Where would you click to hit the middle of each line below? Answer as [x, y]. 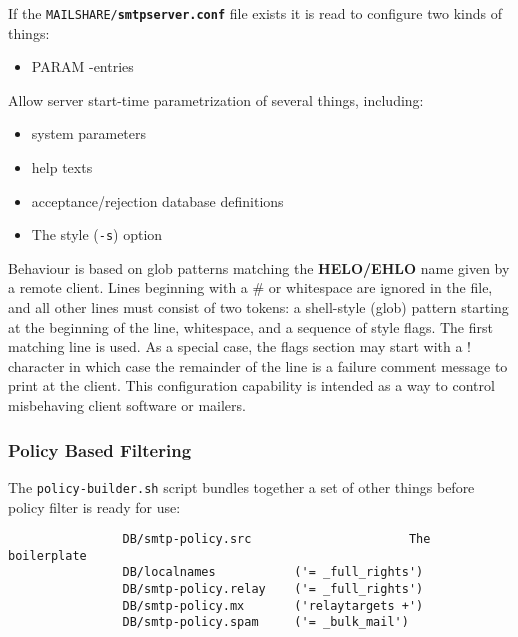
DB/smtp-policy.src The [276, 539]
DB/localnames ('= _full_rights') [273, 572]
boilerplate [47, 555]
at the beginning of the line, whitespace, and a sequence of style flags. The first [250, 326]
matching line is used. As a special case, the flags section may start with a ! [239, 346]
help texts [62, 167]
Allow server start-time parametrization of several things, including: [216, 99]
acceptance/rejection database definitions [157, 200]
